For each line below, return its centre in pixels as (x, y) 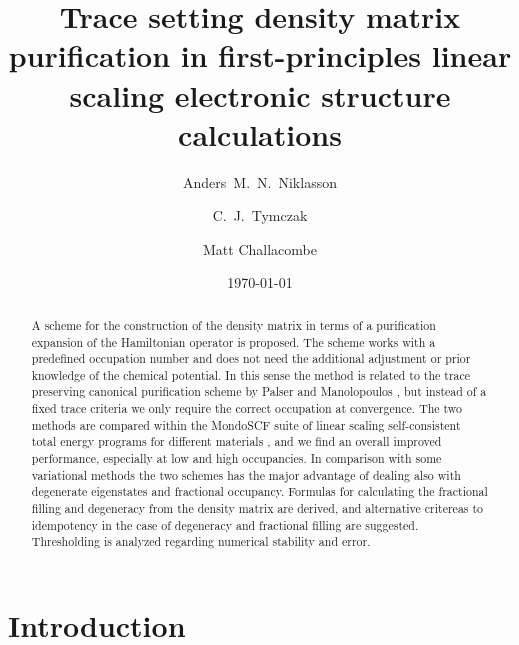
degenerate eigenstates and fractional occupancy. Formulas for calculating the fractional (259, 491)
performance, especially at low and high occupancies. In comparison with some (236, 458)
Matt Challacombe (260, 248)
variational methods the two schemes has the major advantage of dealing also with (246, 474)
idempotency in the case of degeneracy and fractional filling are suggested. (225, 524)
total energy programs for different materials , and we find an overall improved (236, 441)
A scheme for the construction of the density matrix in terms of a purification (233, 324)
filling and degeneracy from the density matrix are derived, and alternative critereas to (257, 508)
